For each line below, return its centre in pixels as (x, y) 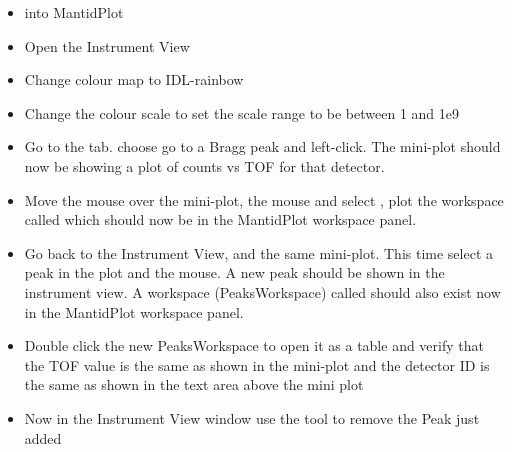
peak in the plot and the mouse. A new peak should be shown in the (234, 272)
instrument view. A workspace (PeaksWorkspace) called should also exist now (262, 291)
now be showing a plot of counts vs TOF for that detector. (204, 165)
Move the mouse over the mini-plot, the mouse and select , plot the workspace (264, 199)
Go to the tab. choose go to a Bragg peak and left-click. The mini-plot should (262, 146)
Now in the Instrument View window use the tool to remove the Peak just (252, 417)
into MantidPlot (74, 12)
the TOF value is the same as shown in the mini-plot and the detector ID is (257, 364)
